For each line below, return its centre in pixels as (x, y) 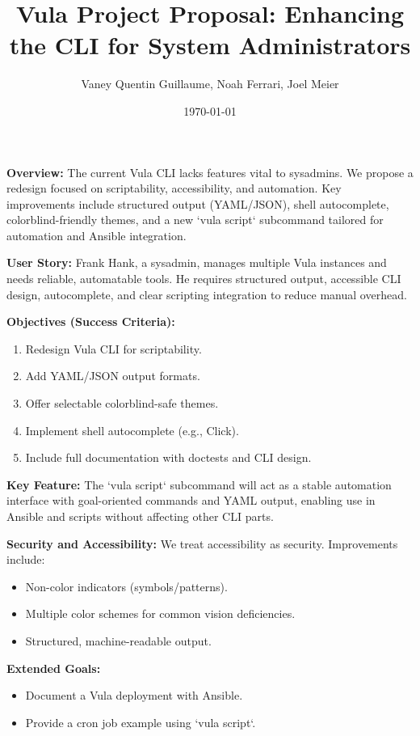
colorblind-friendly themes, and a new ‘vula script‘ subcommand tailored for (195, 220)
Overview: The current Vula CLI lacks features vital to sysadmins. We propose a (210, 172)
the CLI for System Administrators (210, 45)
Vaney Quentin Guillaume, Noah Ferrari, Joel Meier (210, 84)
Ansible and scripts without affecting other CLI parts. (140, 516)
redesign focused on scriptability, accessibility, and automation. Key (174, 188)
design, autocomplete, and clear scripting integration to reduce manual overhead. (207, 294)
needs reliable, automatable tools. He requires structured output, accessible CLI (204, 279)
